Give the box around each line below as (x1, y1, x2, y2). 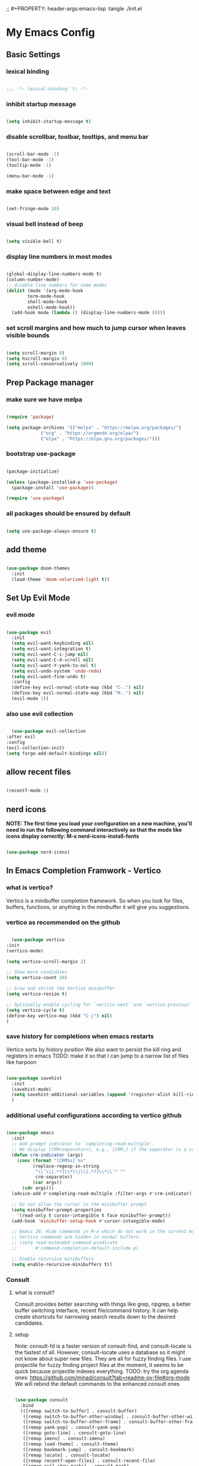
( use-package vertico (11, 936, 65, 943)
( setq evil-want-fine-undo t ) (11, 673, 86, 679)
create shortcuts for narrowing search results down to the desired (14, 1313, 176, 1320)
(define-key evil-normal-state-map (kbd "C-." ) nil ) (11, 685, 145, 691)
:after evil (6, 734, 36, 740)
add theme (6, 544, 47, 555)
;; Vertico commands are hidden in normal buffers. (11, 1234, 142, 1240)
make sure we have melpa (6, 395, 83, 403)
